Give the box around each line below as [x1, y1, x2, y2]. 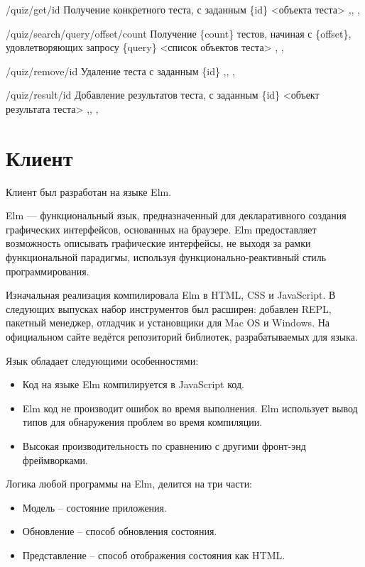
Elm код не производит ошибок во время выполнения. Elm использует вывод [22, 400, 358, 415]
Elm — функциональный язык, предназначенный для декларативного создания [6, 208, 347, 223]
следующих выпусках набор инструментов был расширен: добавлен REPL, [6, 301, 332, 316]
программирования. [6, 263, 89, 278]
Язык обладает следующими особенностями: [6, 353, 199, 368]
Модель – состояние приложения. [22, 500, 167, 514]
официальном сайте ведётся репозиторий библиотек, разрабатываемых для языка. [6, 329, 358, 344]
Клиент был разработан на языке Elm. [6, 184, 172, 199]
